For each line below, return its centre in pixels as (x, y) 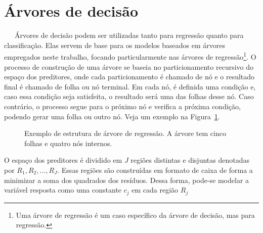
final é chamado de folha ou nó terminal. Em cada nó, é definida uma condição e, (130, 86)
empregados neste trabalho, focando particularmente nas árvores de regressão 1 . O (130, 56)
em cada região (155, 190)
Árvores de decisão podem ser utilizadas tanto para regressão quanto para (129, 35)
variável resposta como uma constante (63, 190)
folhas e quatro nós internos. (68, 143)
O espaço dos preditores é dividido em (63, 160)
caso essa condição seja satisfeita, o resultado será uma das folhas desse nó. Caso (129, 96)
